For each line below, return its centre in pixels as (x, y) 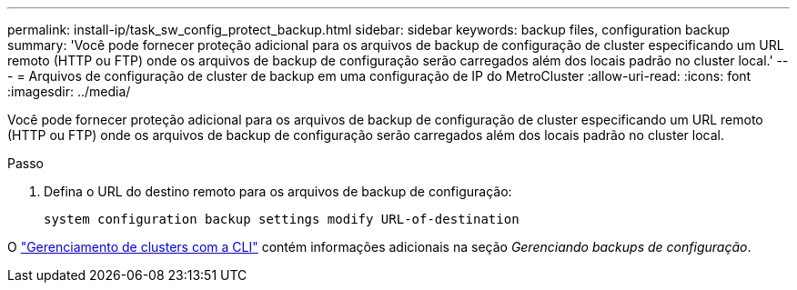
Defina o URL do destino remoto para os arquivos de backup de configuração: (278, 191)
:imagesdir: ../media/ (69, 91)
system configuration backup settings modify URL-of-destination (282, 219)
